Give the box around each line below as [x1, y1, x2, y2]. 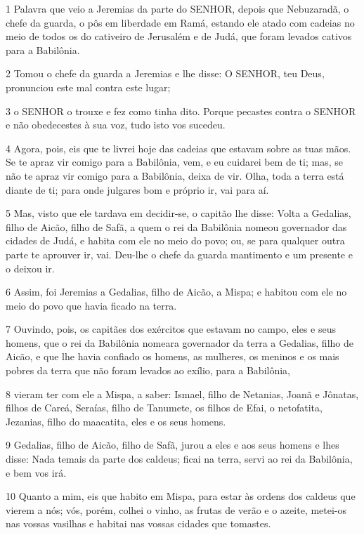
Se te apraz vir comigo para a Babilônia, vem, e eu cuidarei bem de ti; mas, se [6, 154, 343, 169]
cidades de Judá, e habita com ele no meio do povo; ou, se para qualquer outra [6, 233, 345, 248]
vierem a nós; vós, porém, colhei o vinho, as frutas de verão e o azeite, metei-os [6, 502, 347, 517]
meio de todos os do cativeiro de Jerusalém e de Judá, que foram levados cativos [6, 29, 352, 44]
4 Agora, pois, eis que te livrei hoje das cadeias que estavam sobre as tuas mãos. [6, 140, 351, 155]
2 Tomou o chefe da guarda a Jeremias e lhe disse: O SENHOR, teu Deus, [6, 66, 325, 81]
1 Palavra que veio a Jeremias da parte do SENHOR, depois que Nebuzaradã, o [6, 1, 349, 15]
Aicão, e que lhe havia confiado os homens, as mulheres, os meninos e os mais [6, 349, 339, 364]
